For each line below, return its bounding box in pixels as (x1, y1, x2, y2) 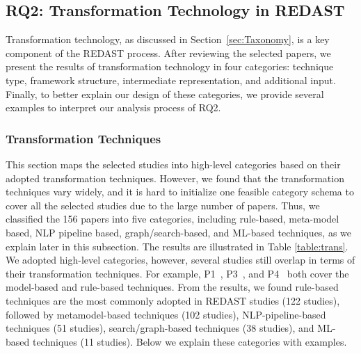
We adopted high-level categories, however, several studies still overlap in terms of (6, 252, 355, 267)
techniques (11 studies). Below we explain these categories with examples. (32, 334, 347, 348)
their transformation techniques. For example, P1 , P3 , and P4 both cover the (6, 266, 349, 280)
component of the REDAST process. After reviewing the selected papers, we (6, 45, 331, 60)
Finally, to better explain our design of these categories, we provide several (6, 86, 324, 101)
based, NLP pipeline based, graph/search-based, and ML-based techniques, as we (6, 225, 352, 239)
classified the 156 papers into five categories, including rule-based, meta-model (6, 211, 339, 226)
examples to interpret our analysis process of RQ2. (6, 100, 221, 115)
